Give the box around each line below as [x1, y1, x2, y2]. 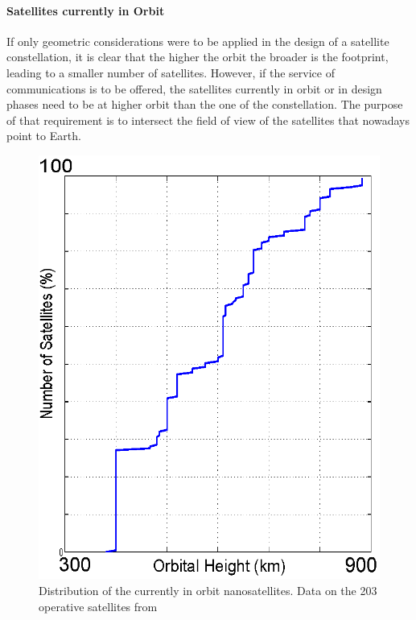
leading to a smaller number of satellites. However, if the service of [6, 64, 335, 81]
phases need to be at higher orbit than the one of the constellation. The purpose [6, 96, 403, 113]
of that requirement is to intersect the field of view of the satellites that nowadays [6, 111, 410, 128]
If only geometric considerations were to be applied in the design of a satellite [6, 32, 389, 49]
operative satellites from [39, 597, 158, 614]
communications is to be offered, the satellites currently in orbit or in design [6, 80, 382, 97]
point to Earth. [6, 127, 81, 144]
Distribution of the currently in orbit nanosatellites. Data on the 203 [39, 582, 377, 599]
